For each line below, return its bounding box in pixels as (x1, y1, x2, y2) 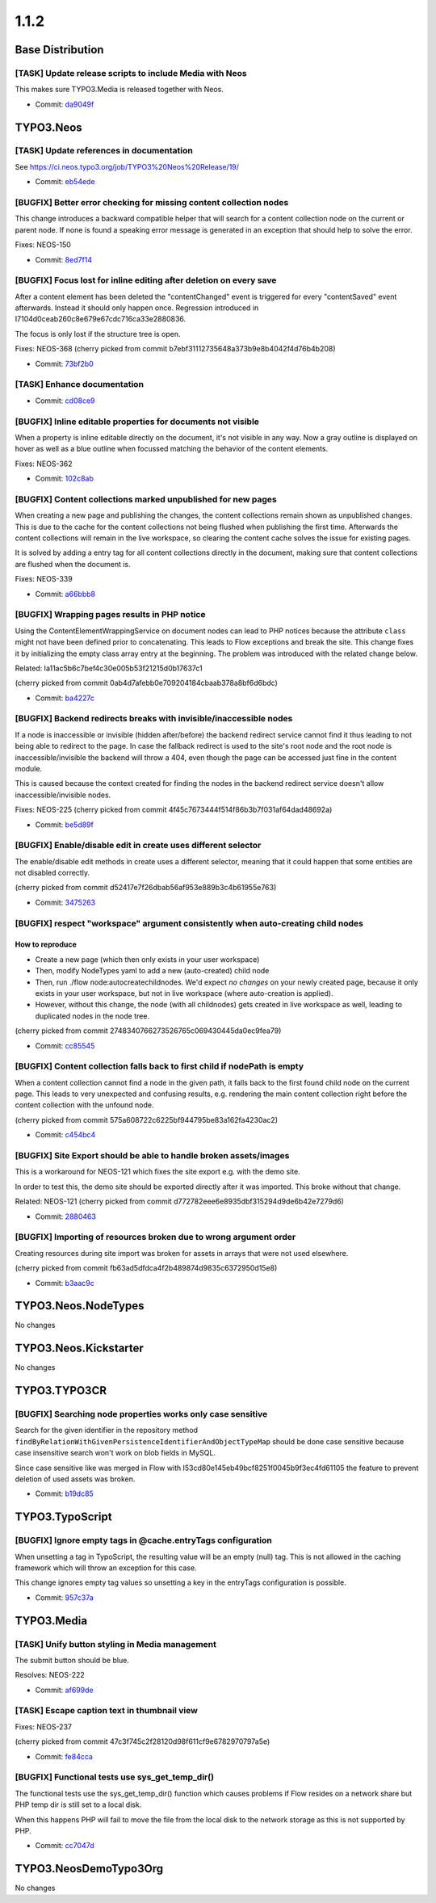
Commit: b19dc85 (35, 1489, 94, 1498)
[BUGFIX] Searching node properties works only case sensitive (15, 1409, 268, 1420)
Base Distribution (15, 43, 104, 57)
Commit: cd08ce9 (35, 396, 95, 405)
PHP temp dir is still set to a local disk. (15, 1800, 142, 1809)
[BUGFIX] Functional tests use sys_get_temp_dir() (15, 1771, 214, 1783)
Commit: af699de (35, 1685, 94, 1695)
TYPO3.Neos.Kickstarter (15, 1342, 145, 1355)
